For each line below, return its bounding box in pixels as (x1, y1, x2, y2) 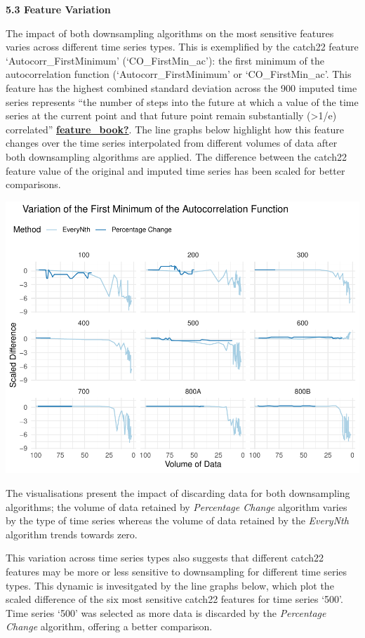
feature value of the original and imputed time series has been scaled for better (6, 163, 345, 178)
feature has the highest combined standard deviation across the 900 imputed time (6, 80, 357, 95)
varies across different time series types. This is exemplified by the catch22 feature (6, 39, 359, 54)
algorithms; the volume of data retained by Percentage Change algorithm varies (6, 499, 347, 514)
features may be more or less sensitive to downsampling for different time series (6, 564, 347, 578)
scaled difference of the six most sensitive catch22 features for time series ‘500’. (6, 592, 343, 606)
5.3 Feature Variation (6, 2, 111, 16)
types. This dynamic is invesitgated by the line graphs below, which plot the (6, 578, 334, 592)
